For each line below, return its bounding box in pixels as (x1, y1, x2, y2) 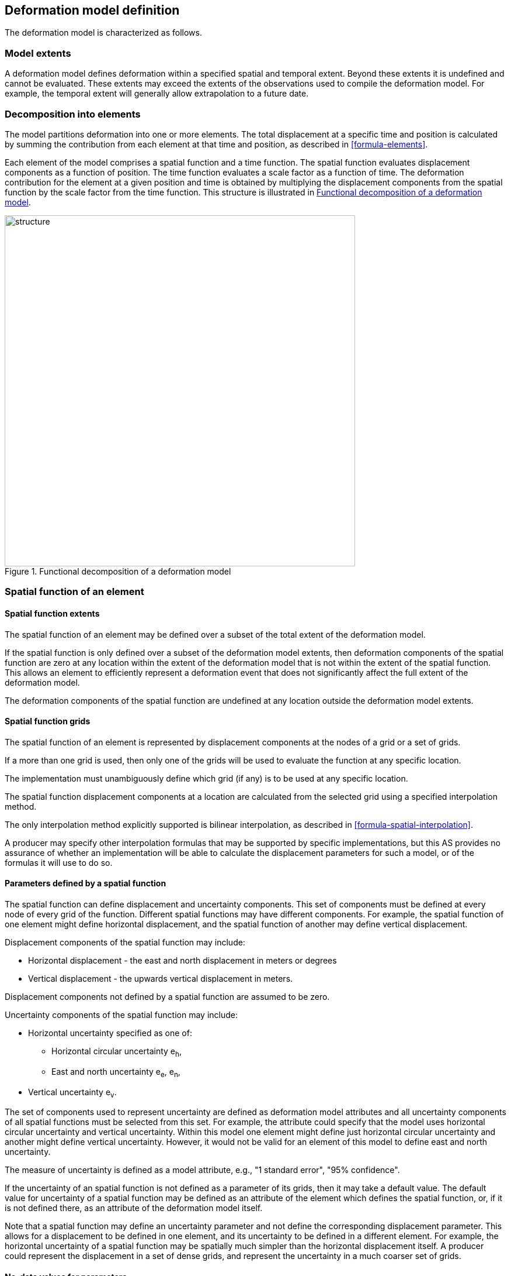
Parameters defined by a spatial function (5, 878, 166, 889)
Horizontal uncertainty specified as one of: (28, 1027, 192, 1038)
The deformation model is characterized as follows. (5, 27, 202, 38)
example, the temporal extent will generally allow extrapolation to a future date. (5, 88, 309, 99)
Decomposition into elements (5, 108, 141, 120)
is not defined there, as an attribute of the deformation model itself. (5, 1203, 263, 1213)
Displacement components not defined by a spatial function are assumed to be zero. (5, 991, 330, 1002)
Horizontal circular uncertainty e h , (51, 1045, 182, 1058)
